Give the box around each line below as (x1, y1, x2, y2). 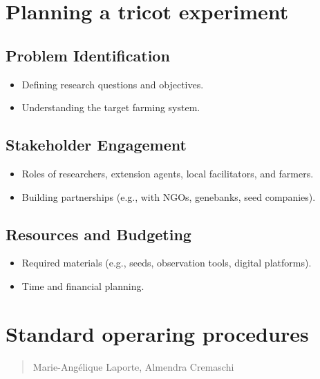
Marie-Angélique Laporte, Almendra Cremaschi (32, 359, 234, 373)
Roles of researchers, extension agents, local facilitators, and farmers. (21, 166, 314, 180)
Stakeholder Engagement (6, 134, 187, 155)
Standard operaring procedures (6, 319, 309, 347)
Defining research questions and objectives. (21, 77, 204, 91)
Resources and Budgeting (6, 223, 191, 244)
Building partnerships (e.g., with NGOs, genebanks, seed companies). (21, 189, 316, 204)
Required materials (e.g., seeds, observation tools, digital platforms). (21, 255, 312, 270)
